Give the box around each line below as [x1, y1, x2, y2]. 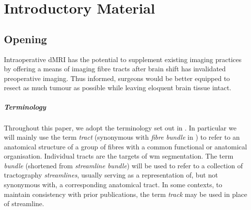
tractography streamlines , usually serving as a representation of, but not [4, 170, 218, 180]
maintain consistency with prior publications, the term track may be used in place [4, 189, 248, 199]
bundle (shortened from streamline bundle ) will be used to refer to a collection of [4, 160, 243, 170]
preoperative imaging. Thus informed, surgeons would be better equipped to [4, 73, 230, 83]
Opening [4, 31, 47, 46]
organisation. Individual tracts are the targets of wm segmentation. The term [4, 151, 234, 161]
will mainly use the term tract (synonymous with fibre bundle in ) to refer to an [4, 132, 240, 142]
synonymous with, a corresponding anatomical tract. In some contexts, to [4, 179, 222, 190]
